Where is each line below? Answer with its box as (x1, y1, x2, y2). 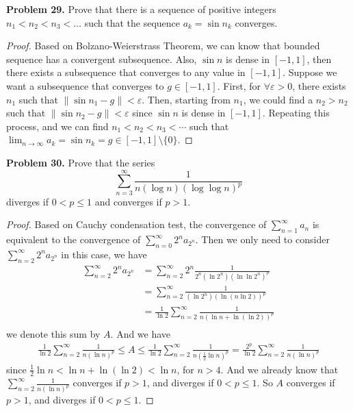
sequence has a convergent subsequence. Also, (6, 51, 197, 66)
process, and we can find (6, 119, 109, 133)
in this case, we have (61, 247, 147, 261)
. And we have (110, 326, 171, 340)
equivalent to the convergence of (6, 232, 141, 247)
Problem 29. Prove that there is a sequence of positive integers (6, 2, 276, 16)
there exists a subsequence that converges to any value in (6, 65, 246, 79)
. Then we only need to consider (195, 232, 330, 247)
